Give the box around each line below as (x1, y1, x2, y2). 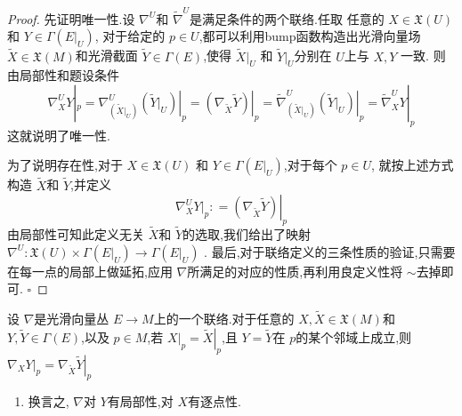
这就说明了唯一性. (7, 125, 110, 144)
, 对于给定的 (94, 27, 166, 45)
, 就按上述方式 (371, 156, 454, 174)
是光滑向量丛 (34, 309, 109, 328)
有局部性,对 (107, 392, 174, 411)
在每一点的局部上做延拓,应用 (7, 261, 173, 280)
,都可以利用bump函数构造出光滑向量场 (199, 27, 421, 45)
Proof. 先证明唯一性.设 (7, 9, 135, 28)
